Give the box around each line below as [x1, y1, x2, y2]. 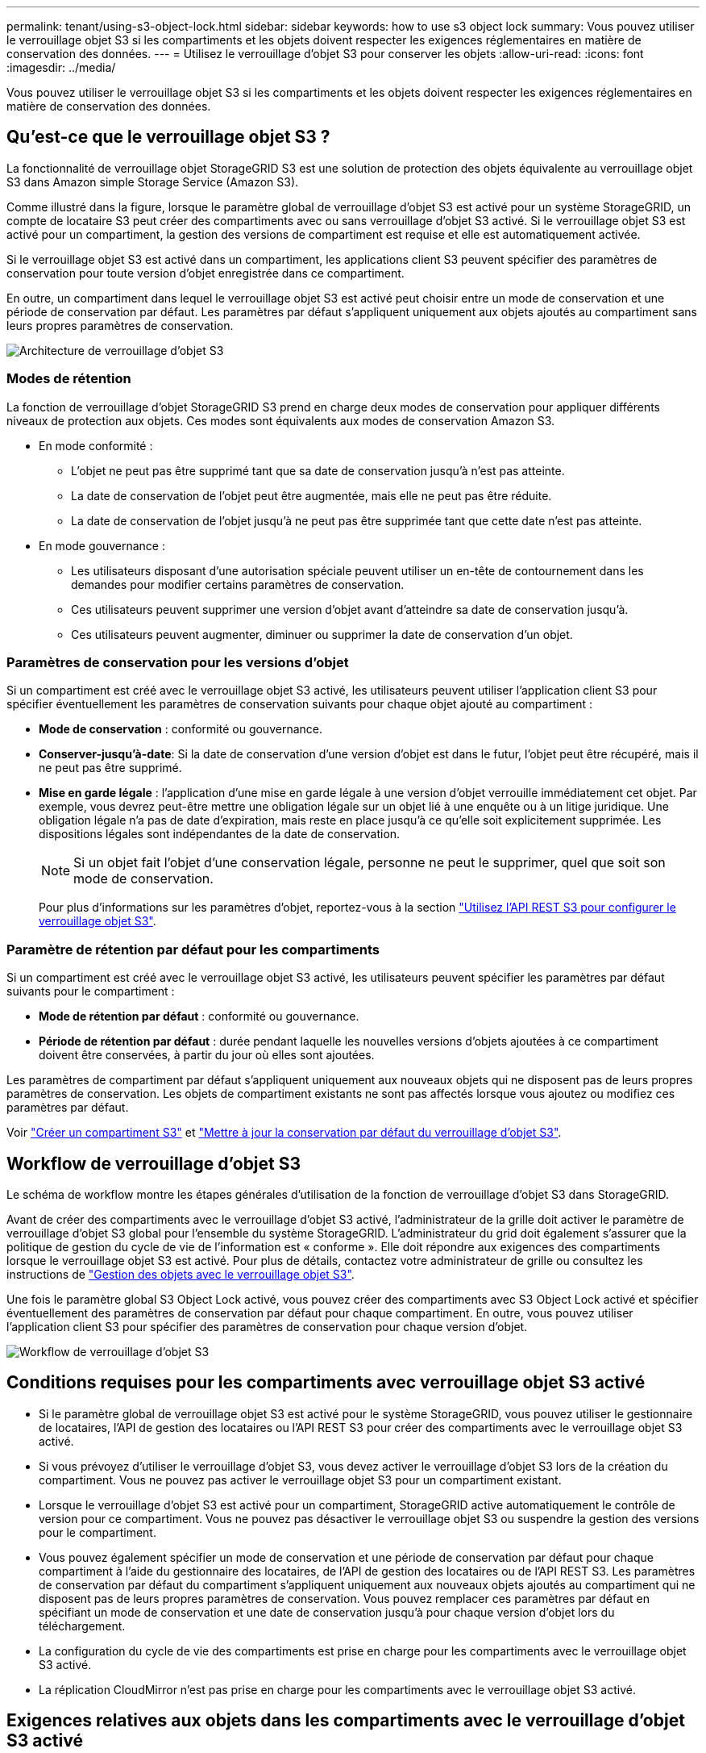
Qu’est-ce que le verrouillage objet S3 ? [6, 127, 330, 148]
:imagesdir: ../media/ [6, 61, 116, 74]
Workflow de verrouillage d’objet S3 [6, 1153, 301, 1174]
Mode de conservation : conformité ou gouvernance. [39, 722, 322, 737]
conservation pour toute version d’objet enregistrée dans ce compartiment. [6, 265, 405, 280]
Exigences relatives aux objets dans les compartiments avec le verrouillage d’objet [6, 1710, 685, 1731]
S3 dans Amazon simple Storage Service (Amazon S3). [6, 174, 299, 189]
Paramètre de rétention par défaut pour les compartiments [6, 941, 380, 958]
